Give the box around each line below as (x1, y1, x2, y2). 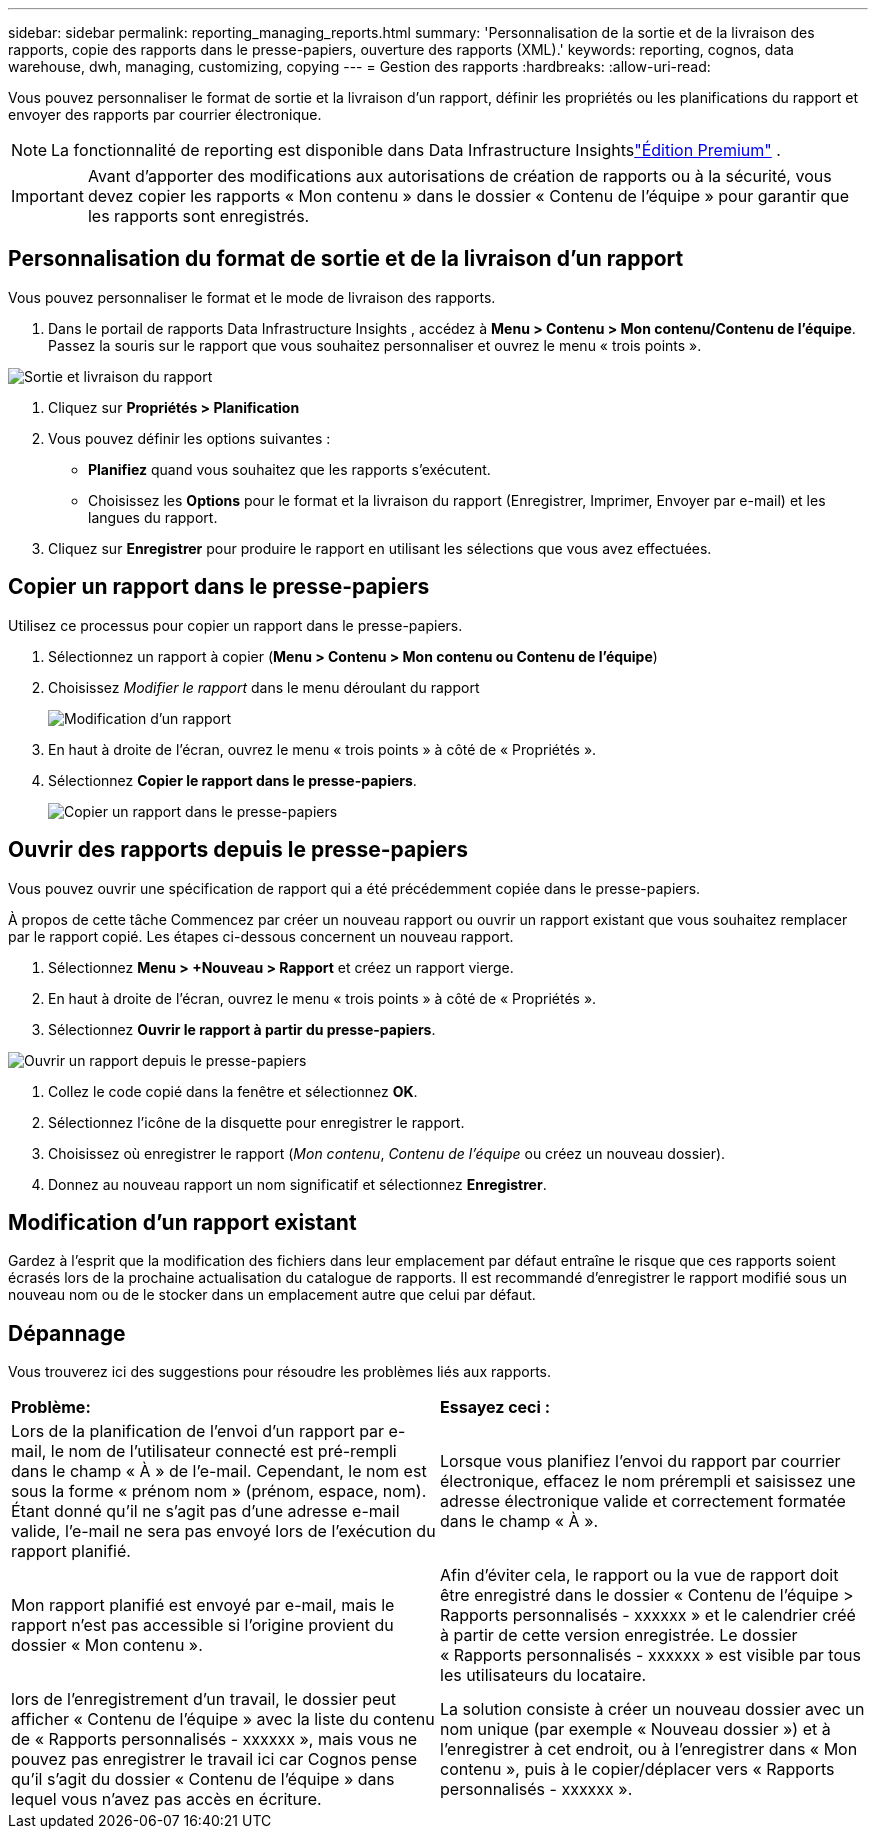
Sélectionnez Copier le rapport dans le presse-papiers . (48, 771, 417, 789)
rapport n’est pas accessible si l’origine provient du (11, 1615, 394, 1636)
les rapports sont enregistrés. (87, 206, 310, 226)
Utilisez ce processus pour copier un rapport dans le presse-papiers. (8, 616, 463, 634)
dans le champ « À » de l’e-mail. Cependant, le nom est (11, 1461, 427, 1482)
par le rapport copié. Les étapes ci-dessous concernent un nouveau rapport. (8, 927, 514, 945)
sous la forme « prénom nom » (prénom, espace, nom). (11, 1481, 427, 1502)
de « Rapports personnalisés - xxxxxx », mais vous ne (11, 1729, 418, 1750)
